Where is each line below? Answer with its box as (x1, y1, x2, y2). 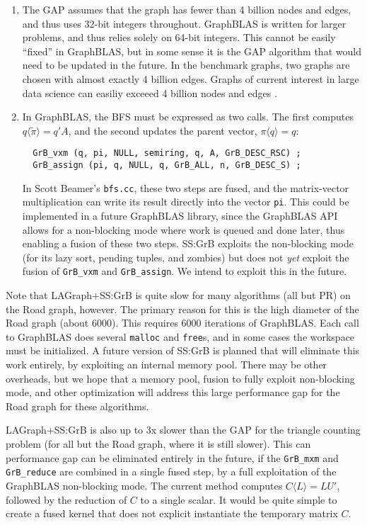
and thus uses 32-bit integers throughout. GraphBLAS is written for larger (22, 16, 346, 30)
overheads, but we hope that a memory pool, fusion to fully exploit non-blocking (6, 371, 355, 385)
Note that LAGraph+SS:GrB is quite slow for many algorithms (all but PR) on (6, 288, 351, 302)
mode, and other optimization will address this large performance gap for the (6, 385, 340, 400)
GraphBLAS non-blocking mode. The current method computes (6, 478, 283, 492)
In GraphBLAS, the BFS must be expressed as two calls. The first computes (22, 109, 354, 124)
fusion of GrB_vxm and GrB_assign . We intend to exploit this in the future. (22, 264, 347, 278)
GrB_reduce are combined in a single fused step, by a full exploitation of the (6, 464, 337, 479)
